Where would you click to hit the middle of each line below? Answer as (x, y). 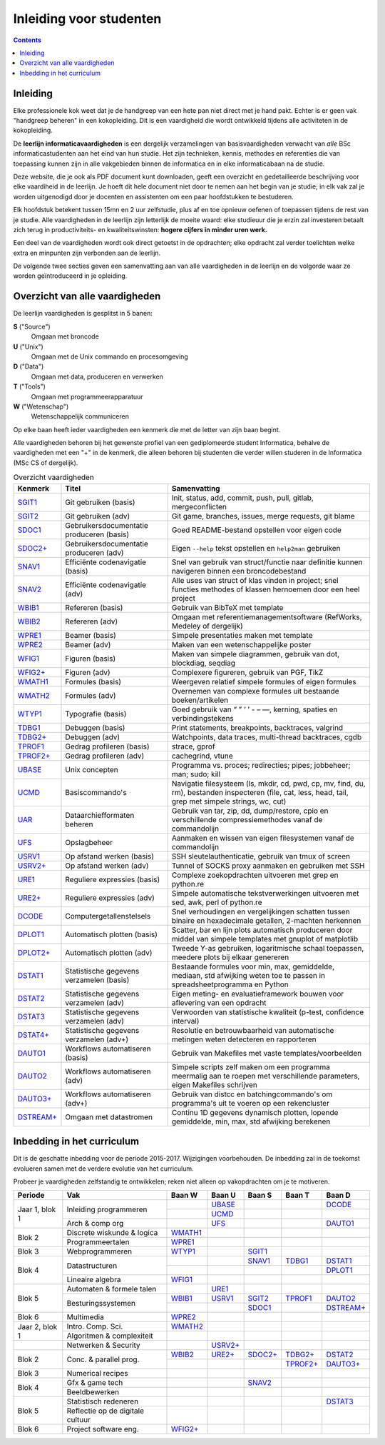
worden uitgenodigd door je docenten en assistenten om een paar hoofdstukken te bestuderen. (153, 196)
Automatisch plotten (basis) (112, 934)
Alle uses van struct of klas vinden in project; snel (255, 580)
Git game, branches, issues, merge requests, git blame (263, 516)
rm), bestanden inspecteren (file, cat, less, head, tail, (260, 792)
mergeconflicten (199, 506)
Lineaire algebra (94, 1280)
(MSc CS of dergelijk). (46, 462)
